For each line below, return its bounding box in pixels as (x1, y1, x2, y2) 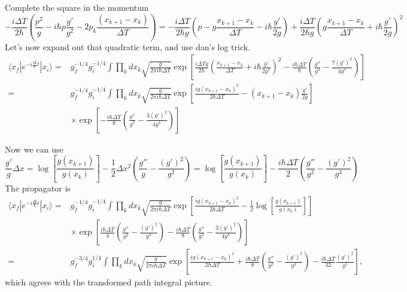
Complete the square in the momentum (5, 1, 149, 13)
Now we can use (5, 142, 63, 155)
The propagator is (5, 182, 71, 194)
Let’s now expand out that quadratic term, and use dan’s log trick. (5, 40, 251, 53)
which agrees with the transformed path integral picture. (5, 276, 212, 288)
